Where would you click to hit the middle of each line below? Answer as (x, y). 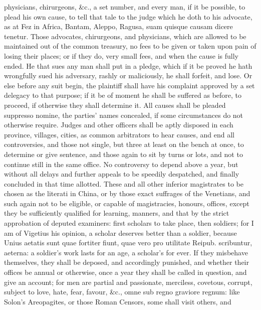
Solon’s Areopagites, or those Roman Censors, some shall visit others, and (118, 301)
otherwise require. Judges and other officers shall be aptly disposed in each (119, 125)
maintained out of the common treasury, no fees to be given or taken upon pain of (130, 46)
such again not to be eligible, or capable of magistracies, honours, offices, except (127, 203)
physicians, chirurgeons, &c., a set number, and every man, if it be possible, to (125, 7)
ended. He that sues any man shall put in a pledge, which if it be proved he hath (128, 65)
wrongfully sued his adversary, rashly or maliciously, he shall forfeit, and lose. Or (128, 75)
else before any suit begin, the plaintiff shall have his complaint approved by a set (129, 85)
